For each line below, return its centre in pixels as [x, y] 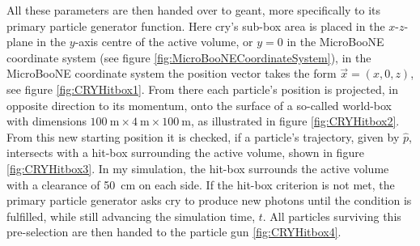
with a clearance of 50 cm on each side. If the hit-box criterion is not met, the [201, 184]
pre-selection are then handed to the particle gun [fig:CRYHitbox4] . [174, 232]
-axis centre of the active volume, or [164, 42]
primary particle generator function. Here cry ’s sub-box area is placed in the [196, 25]
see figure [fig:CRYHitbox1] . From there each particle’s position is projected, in [202, 89]
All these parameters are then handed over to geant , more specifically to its [194, 10]
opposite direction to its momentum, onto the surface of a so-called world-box [199, 105]
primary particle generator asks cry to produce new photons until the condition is [209, 200]
